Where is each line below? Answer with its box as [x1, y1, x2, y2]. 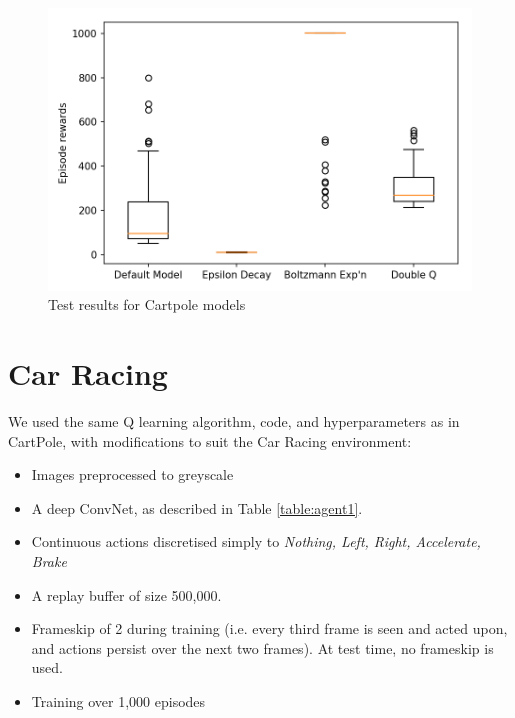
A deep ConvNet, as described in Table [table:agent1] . [31, 497, 363, 518]
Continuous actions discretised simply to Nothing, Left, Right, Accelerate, [31, 531, 481, 552]
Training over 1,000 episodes [31, 690, 206, 711]
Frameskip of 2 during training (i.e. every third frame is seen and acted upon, [31, 618, 508, 639]
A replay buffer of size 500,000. [31, 584, 222, 605]
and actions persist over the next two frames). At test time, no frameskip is [31, 637, 494, 658]
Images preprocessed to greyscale [31, 464, 234, 485]
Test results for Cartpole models [48, 294, 246, 315]
